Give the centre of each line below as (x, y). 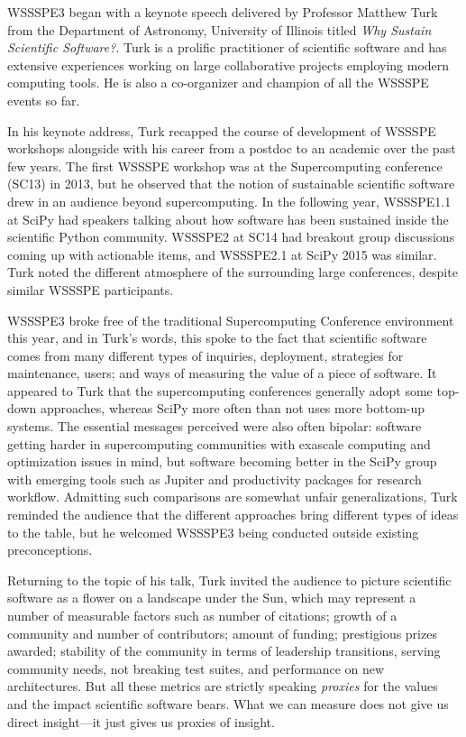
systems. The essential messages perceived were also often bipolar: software (215, 426)
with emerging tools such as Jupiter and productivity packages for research (215, 479)
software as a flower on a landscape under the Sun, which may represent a (212, 598)
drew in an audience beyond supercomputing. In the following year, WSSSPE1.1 (229, 201)
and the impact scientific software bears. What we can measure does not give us (228, 703)
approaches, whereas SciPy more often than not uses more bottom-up (233, 408)
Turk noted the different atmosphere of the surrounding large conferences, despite (233, 272)
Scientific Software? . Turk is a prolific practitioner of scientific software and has (227, 47)
